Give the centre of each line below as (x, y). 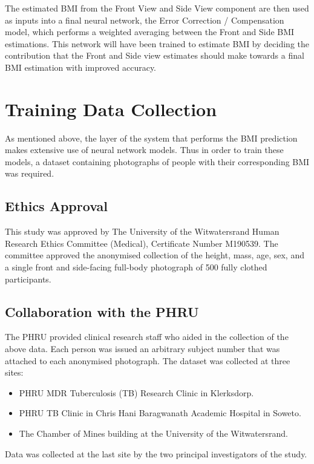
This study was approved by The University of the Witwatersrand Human (142, 231)
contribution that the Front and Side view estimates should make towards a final (155, 55)
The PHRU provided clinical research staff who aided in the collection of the (147, 337)
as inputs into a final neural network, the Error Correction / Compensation (145, 20)
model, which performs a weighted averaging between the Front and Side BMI (150, 32)
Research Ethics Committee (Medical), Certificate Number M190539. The (142, 243)
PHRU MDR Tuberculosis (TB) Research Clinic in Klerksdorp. (136, 392)
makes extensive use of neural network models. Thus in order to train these (144, 150)
